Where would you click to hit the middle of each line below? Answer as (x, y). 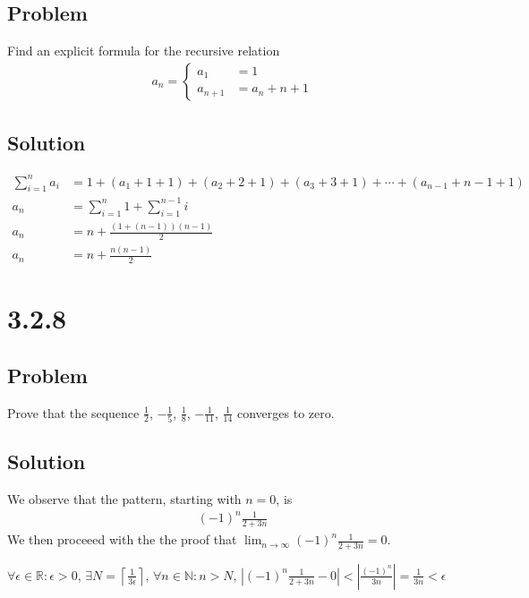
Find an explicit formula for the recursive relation (144, 51)
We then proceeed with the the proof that (122, 539)
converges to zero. (286, 412)
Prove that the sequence (73, 412)
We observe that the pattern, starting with (124, 499)
